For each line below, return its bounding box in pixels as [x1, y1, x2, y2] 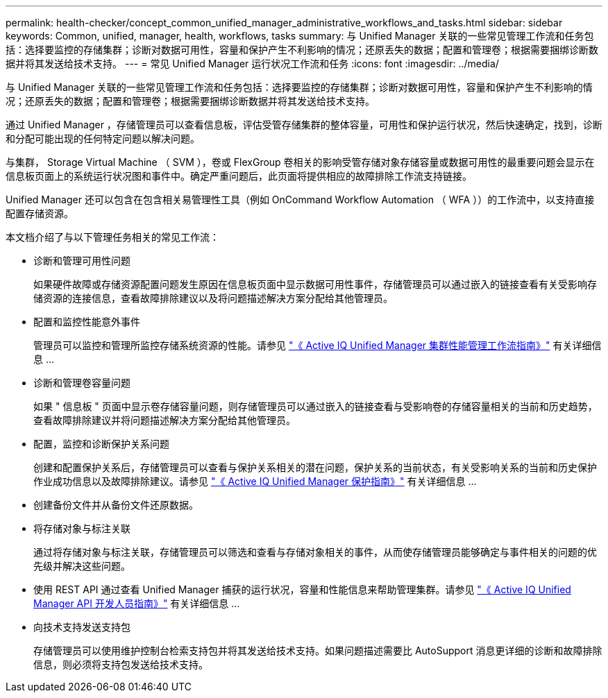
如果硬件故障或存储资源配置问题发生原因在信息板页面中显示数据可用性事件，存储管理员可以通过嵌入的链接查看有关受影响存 [33, 278, 597, 290]
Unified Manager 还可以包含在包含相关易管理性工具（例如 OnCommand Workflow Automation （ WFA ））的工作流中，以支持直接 [6, 194, 595, 205]
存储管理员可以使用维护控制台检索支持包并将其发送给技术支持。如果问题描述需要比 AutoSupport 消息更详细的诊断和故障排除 [33, 645, 602, 656]
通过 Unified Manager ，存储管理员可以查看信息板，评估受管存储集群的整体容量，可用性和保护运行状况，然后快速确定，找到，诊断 [6, 119, 602, 130]
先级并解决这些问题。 [33, 560, 130, 572]
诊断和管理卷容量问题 [33, 377, 130, 389]
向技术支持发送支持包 [33, 621, 130, 633]
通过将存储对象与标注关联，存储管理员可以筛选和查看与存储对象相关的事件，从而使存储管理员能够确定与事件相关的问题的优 [33, 546, 597, 558]
